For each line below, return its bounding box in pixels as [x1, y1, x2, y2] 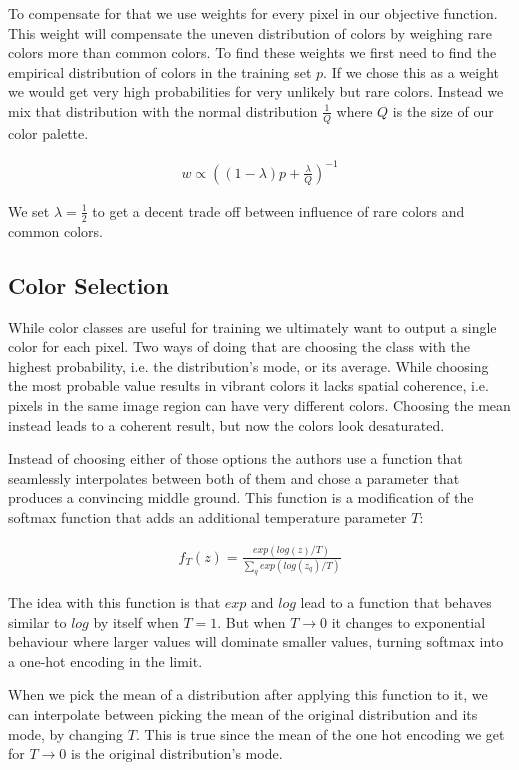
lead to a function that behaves [300, 592, 492, 613]
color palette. [8, 122, 89, 143]
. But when [217, 611, 286, 632]
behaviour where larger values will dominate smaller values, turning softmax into [8, 631, 504, 652]
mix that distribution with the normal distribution [8, 100, 318, 121]
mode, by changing [8, 723, 124, 744]
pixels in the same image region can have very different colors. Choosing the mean [8, 394, 511, 415]
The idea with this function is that [8, 592, 221, 613]
